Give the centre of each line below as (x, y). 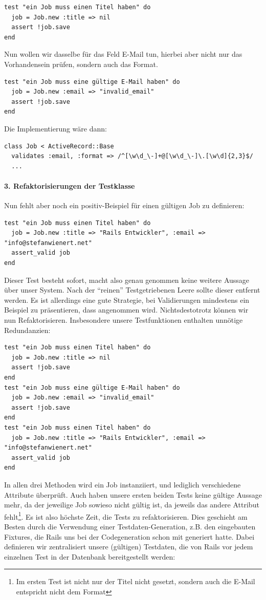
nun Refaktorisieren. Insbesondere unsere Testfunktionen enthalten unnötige (124, 320)
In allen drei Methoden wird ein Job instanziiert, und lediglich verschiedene (123, 484)
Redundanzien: (27, 330)
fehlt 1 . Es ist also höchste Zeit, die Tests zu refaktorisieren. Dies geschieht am (126, 516)
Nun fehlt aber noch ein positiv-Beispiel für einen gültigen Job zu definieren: (124, 205)
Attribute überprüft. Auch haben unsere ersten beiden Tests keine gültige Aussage (133, 494)
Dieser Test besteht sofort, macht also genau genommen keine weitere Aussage (127, 280)
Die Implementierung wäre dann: (56, 128)
